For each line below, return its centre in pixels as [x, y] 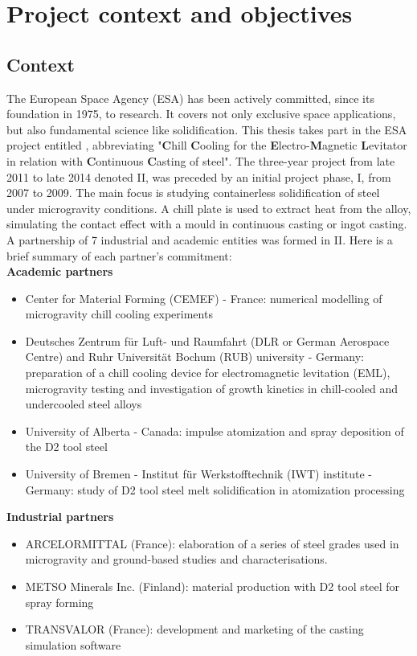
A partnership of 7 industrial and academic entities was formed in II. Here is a [200, 239]
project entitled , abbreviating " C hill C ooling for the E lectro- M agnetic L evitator [207, 145]
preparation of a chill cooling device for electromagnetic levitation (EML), [208, 373]
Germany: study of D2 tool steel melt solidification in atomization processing [215, 489]
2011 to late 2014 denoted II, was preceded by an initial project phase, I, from [199, 176]
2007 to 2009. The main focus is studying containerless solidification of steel [193, 193]
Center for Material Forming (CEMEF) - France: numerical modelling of [204, 298]
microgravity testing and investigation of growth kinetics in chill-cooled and [211, 388]
